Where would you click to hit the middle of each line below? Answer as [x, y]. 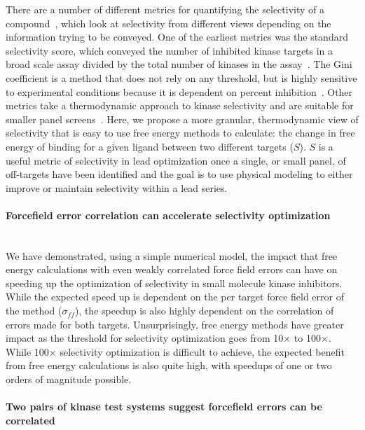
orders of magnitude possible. [69, 379]
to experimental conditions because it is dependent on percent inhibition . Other [179, 91]
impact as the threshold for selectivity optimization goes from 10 [145, 338]
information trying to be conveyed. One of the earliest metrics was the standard [177, 37]
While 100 [27, 351]
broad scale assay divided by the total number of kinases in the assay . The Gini [179, 64]
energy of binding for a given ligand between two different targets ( [150, 146]
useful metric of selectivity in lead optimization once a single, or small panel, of [176, 160]
